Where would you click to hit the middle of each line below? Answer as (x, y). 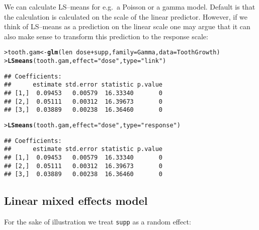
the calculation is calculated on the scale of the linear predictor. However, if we (126, 16)
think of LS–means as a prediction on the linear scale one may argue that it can (127, 26)
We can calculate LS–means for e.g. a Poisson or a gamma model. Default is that (130, 7)
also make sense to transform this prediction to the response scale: (106, 36)
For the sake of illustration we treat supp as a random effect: (98, 222)
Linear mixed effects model (76, 201)
